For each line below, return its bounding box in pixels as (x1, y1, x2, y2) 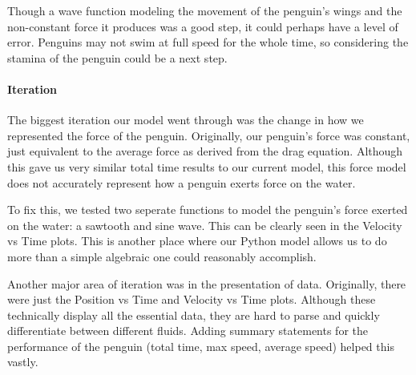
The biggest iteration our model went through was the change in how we (7, 111, 364, 128)
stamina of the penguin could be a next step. (7, 49, 228, 66)
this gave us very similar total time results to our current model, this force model (7, 158, 406, 175)
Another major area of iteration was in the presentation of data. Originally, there (7, 275, 406, 292)
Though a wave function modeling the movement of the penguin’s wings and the (7, 2, 402, 18)
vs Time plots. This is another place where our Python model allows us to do (7, 232, 387, 249)
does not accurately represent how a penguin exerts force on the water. (7, 174, 356, 191)
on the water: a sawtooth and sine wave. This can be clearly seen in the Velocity (7, 216, 402, 233)
